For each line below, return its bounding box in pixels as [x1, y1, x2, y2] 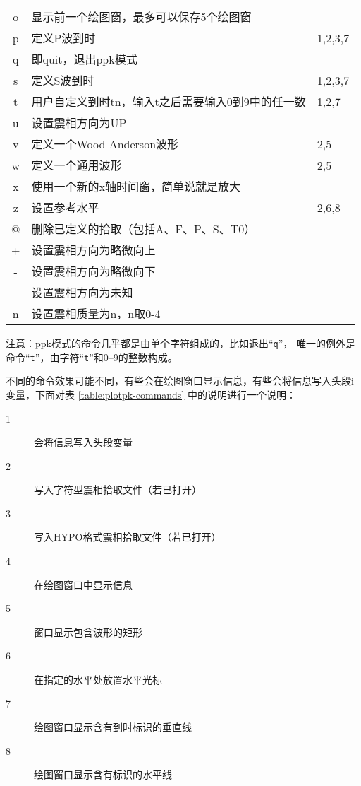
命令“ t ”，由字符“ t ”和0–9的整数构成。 [6, 349, 178, 364]
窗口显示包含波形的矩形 [34, 624, 142, 639]
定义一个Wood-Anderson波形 [31, 136, 179, 152]
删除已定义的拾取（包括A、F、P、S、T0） [31, 221, 256, 237]
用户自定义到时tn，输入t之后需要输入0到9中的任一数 [31, 93, 306, 110]
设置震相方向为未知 [31, 284, 133, 300]
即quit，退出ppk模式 [31, 51, 137, 67]
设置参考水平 [31, 199, 99, 216]
